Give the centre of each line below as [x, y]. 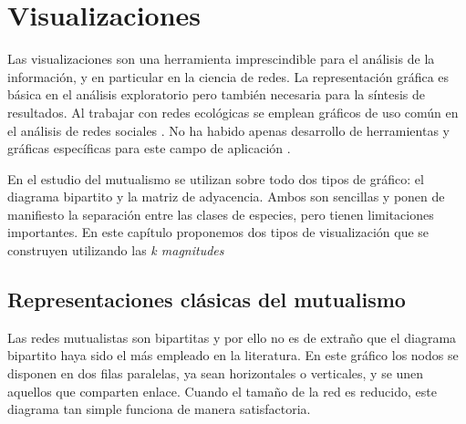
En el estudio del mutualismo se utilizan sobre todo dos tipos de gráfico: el [216, 178]
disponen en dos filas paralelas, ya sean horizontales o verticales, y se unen [216, 373]
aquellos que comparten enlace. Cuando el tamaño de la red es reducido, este [222, 391]
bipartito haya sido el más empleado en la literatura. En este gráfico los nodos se [233, 355]
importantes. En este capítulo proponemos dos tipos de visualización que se [218, 232]
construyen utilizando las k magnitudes [116, 250]
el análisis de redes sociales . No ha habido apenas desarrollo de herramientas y [228, 130]
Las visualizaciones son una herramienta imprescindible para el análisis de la [221, 59]
